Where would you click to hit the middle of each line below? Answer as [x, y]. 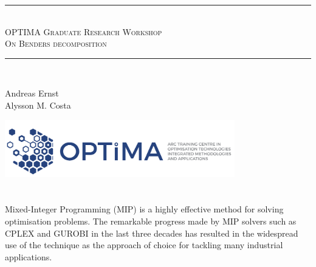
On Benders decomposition [56, 43]
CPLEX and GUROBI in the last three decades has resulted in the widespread [152, 233]
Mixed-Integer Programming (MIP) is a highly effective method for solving [144, 209]
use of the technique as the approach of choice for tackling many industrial [144, 245]
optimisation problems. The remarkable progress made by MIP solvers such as [151, 221]
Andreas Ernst [32, 93]
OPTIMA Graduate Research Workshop [84, 31]
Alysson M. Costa [38, 105]
